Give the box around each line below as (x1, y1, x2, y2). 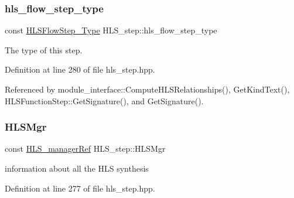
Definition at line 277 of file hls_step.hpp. (5, 182, 155, 194)
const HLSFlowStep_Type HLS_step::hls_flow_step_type (5, 24, 217, 36)
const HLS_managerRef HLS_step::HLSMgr (5, 142, 166, 155)
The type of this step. (5, 43, 83, 56)
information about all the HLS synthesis (5, 162, 149, 174)
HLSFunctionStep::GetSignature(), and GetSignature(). (5, 94, 204, 107)
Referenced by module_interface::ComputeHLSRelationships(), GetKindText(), (5, 83, 290, 95)
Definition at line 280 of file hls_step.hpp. (5, 63, 155, 76)
